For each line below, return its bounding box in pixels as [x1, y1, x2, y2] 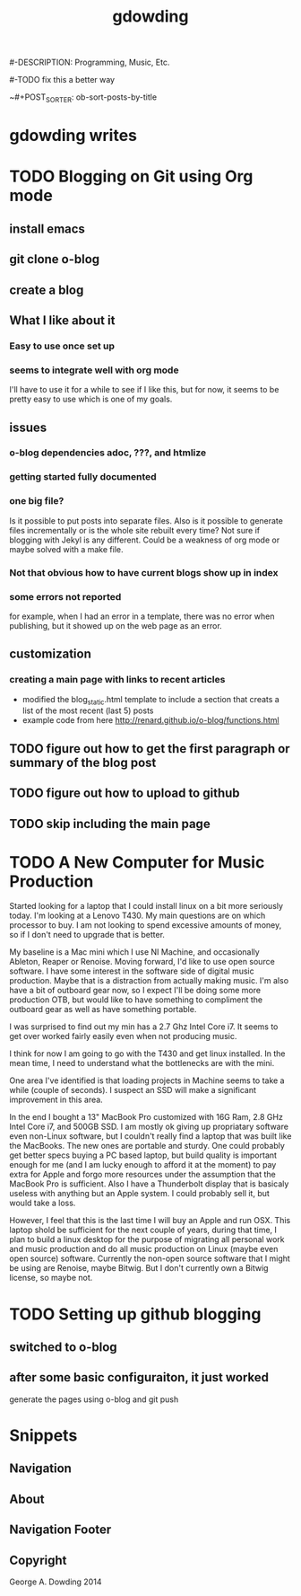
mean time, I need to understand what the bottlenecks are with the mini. [9, 1058, 275, 1069]
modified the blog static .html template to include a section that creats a [21, 693, 279, 707]
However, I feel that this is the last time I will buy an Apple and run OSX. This [9, 1215, 291, 1226]
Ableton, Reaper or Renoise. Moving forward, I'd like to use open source [9, 957, 275, 967]
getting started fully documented [9, 471, 157, 483]
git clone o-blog [9, 251, 100, 267]
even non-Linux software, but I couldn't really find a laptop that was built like [9, 1131, 292, 1142]
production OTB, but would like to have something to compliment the [9, 994, 262, 1005]
